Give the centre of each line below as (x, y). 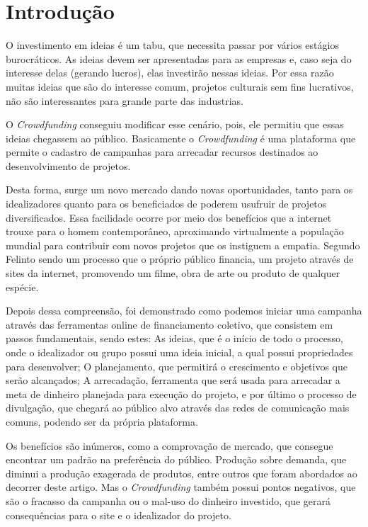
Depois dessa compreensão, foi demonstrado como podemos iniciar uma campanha (184, 311)
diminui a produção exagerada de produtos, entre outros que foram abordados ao (182, 473)
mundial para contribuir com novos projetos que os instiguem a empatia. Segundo (183, 245)
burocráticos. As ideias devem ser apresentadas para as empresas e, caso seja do (179, 58)
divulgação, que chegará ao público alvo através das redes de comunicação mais (178, 408)
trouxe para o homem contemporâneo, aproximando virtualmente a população (175, 231)
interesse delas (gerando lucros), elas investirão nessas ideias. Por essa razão (170, 73)
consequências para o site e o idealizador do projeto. (119, 515)
